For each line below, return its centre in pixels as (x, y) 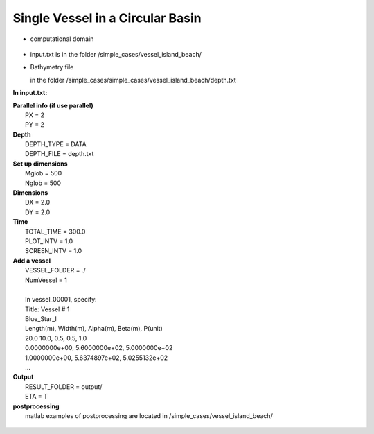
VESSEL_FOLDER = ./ (55, 270)
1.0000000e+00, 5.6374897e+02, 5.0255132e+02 (97, 358)
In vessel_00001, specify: (61, 300)
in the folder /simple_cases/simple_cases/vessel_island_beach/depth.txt (133, 80)
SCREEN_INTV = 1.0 (54, 251)
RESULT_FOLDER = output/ (64, 387)
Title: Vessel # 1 (47, 309)
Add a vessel (32, 261)
